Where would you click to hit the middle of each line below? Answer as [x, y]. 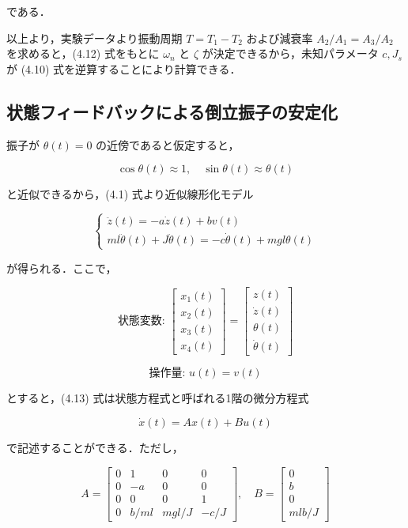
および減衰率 [280, 38]
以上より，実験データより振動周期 [94, 38]
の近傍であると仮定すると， [168, 144]
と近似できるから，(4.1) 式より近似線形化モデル [130, 194]
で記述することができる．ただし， [95, 448]
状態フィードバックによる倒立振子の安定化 [172, 111]
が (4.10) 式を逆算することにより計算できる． [124, 68]
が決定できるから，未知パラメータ [290, 53]
